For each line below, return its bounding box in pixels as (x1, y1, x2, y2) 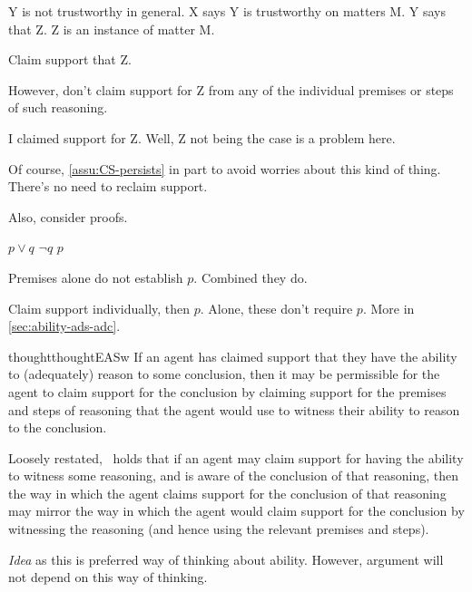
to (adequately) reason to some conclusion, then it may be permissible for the (8, 364, 440, 383)
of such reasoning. (8, 98, 108, 117)
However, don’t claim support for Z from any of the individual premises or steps (8, 80, 454, 99)
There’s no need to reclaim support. (8, 177, 208, 196)
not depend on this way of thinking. (8, 568, 208, 587)
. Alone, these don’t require (200, 298, 353, 317)
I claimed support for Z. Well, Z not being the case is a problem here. (8, 128, 396, 147)
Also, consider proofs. (8, 207, 128, 226)
